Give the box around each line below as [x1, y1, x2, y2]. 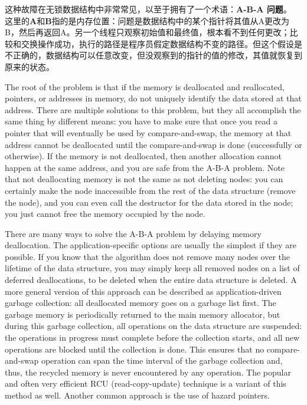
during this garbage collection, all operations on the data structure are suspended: [5, 320, 302, 332]
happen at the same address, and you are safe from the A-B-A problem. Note [5, 161, 285, 173]
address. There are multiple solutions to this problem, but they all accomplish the [5, 103, 301, 116]
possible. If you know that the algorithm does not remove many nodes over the [5, 250, 290, 262]
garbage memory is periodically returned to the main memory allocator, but [5, 308, 280, 320]
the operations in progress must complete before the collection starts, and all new [5, 331, 300, 344]
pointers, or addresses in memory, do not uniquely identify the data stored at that [5, 92, 302, 104]
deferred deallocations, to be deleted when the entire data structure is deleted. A [5, 274, 297, 286]
